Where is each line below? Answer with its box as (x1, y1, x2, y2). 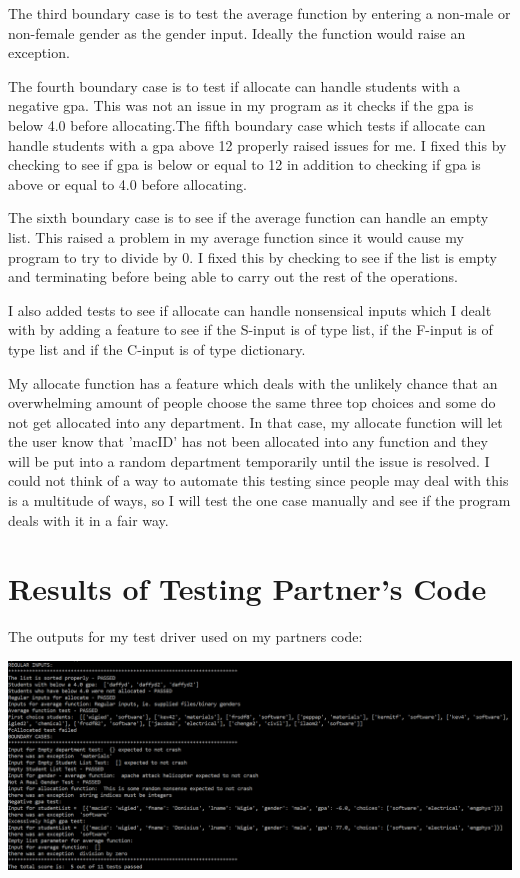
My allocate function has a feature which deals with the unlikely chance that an (8, 372, 498, 393)
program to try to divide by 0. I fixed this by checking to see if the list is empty (8, 246, 497, 267)
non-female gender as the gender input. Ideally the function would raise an (8, 22, 466, 43)
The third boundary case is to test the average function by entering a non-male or (8, 3, 511, 23)
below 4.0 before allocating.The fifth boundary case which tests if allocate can (8, 114, 486, 135)
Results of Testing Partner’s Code (8, 568, 487, 609)
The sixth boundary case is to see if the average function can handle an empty (8, 207, 489, 228)
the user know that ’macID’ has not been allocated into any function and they (8, 431, 488, 452)
